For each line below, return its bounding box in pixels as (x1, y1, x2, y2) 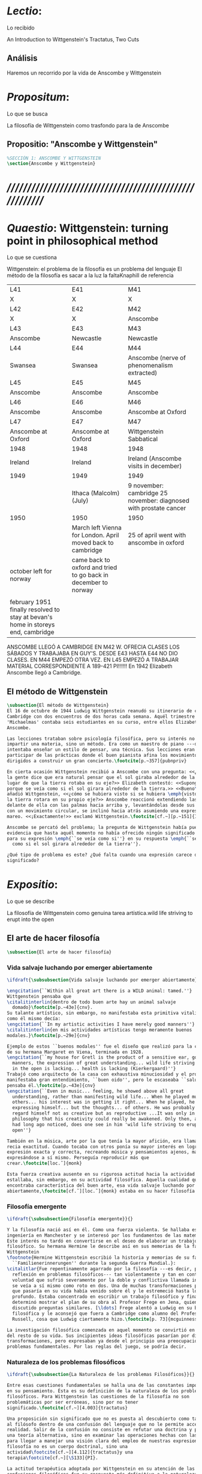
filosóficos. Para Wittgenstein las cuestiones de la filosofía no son (7, 1393, 189, 1400)
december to (71, 578, 108, 587)
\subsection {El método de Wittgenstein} (7, 702, 110, 709)
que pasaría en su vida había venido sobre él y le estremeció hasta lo (12, 1288, 198, 1294)
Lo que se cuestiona (7, 254, 58, 261)
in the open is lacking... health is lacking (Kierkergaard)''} (12, 1066, 176, 1072)
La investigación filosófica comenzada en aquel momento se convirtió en (7, 1327, 195, 1333)
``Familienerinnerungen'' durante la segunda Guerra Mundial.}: (12, 1261, 176, 1267)
